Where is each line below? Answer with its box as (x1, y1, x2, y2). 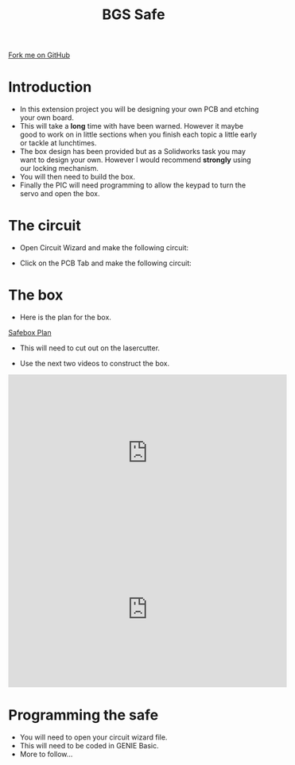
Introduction (8, 78, 92, 96)
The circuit (8, 217, 81, 235)
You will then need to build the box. (19, 172, 135, 182)
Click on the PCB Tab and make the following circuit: (19, 258, 192, 268)
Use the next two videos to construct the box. (19, 359, 170, 368)
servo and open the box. (19, 189, 101, 199)
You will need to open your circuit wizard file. (19, 732, 168, 742)
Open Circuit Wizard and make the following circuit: (19, 243, 189, 253)
